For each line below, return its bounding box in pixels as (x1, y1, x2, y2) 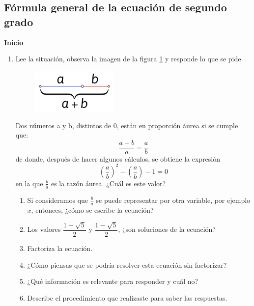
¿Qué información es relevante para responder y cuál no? (27, 276, 198, 286)
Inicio (4, 37, 24, 47)
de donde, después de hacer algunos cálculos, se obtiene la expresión (15, 153, 221, 164)
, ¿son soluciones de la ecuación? (118, 224, 216, 234)
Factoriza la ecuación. (27, 243, 93, 253)
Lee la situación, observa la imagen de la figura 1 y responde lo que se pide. (15, 54, 243, 64)
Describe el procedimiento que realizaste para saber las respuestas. (27, 292, 227, 303)
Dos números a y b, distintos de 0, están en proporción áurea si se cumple (15, 120, 238, 130)
